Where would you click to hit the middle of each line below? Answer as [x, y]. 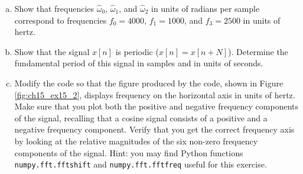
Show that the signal [52, 51]
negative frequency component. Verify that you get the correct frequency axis [154, 129]
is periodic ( [137, 51]
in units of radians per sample [205, 8]
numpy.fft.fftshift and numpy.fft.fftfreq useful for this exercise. [141, 164]
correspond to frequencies [61, 20]
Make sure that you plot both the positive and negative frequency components [157, 106]
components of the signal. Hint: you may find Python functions [129, 152]
